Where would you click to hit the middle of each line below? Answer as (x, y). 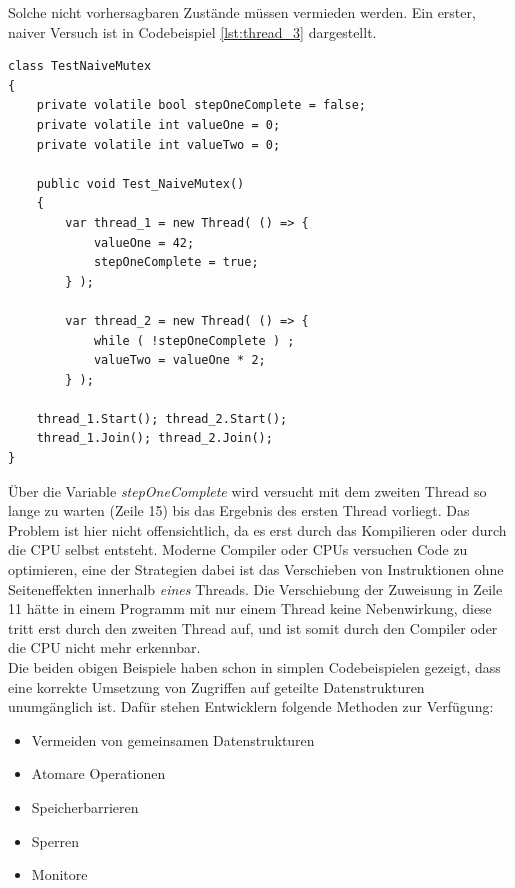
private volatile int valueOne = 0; (158, 124)
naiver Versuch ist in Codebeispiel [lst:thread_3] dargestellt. (192, 31)
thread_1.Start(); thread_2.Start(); (162, 418)
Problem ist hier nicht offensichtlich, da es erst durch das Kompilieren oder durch (257, 529)
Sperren (55, 840)
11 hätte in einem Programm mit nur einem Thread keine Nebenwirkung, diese (250, 608)
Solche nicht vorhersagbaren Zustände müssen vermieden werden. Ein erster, (242, 12)
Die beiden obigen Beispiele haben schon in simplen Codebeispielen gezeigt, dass (254, 667)
